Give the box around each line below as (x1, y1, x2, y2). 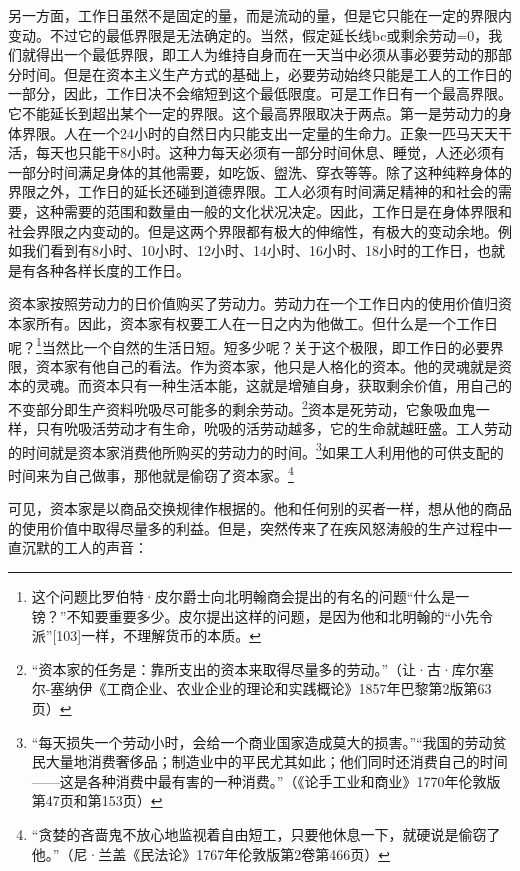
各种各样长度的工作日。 (35, 259, 190, 280)
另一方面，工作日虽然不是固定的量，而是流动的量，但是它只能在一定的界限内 (8, 5, 512, 25)
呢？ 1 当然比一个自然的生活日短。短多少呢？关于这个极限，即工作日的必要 (8, 333, 490, 357)
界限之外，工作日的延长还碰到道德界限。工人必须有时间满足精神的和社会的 (8, 181, 498, 202)
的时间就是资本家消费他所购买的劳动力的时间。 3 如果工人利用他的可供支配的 (8, 438, 504, 462)
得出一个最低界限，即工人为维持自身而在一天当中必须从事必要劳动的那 (35, 44, 498, 65)
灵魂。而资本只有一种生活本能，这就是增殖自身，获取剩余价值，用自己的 (35, 375, 512, 396)
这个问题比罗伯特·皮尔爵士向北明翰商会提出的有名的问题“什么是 (31, 586, 456, 607)
